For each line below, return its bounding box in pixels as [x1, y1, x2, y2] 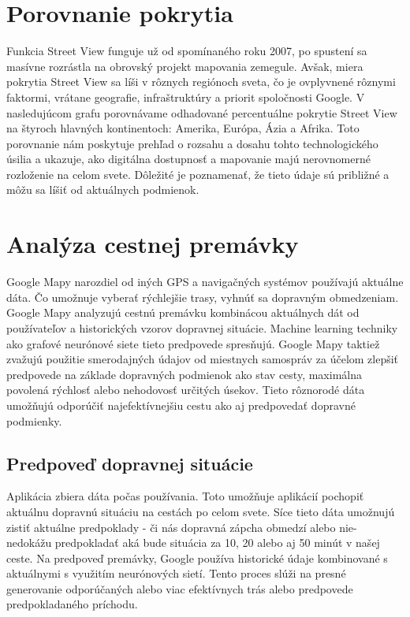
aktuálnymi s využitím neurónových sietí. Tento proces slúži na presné [6, 565, 346, 582]
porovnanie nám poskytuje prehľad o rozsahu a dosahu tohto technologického [6, 135, 378, 151]
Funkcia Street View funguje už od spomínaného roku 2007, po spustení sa [6, 43, 367, 59]
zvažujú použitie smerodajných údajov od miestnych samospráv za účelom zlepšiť [6, 351, 399, 367]
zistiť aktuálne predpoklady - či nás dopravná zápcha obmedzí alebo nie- [6, 519, 357, 535]
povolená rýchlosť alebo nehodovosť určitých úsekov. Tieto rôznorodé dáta [6, 381, 365, 398]
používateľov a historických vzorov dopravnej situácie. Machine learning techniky [6, 319, 398, 336]
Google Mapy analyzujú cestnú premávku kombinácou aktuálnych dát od [6, 304, 360, 321]
